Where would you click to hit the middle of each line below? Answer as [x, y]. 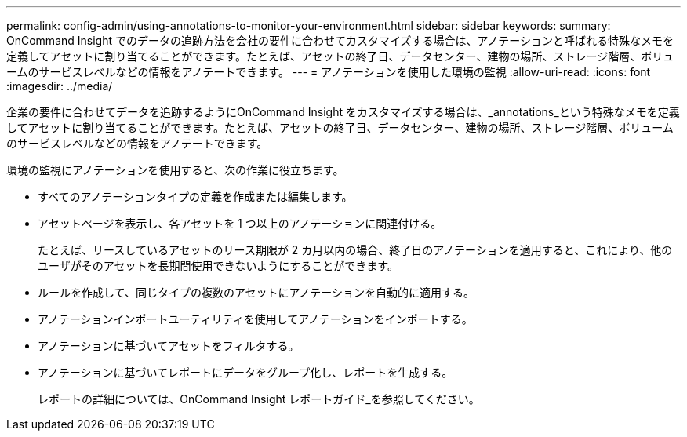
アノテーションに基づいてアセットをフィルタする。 [169, 346]
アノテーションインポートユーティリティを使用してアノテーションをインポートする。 [255, 319]
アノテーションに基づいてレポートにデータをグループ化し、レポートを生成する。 [245, 372]
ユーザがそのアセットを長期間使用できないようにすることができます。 [218, 266]
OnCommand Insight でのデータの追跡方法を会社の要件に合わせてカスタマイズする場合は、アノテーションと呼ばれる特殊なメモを [340, 40]
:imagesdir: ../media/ [60, 86]
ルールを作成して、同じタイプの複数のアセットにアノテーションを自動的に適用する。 [256, 292]
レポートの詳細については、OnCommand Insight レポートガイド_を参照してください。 [259, 399]
